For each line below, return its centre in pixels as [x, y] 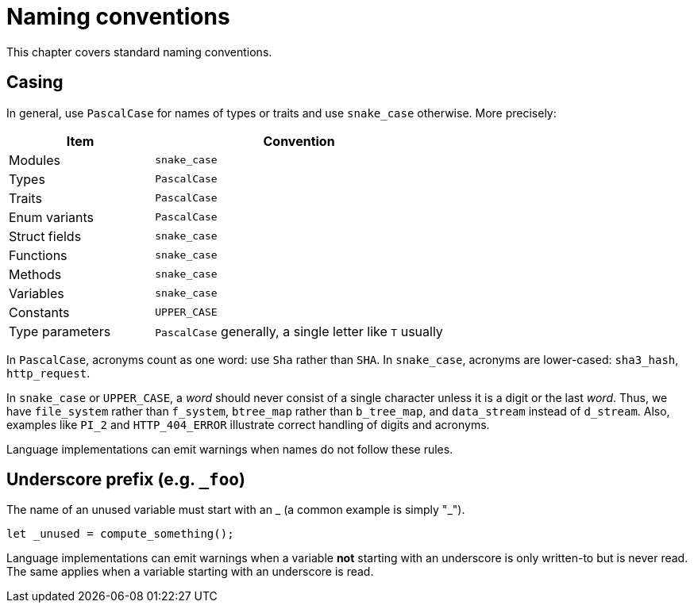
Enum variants [51, 217]
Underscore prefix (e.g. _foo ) [126, 480]
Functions [38, 255]
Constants [39, 312]
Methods [35, 274]
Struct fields [45, 236]
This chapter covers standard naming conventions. [139, 52]
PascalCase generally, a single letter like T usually [299, 331]
